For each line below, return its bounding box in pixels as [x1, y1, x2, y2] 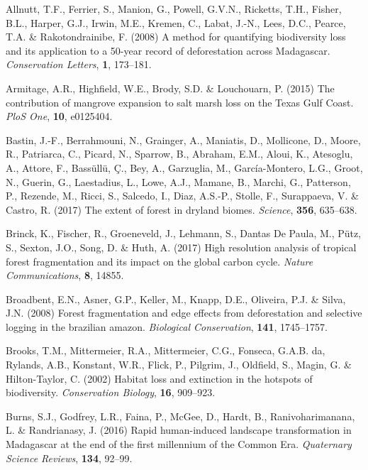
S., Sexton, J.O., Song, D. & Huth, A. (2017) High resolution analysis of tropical [6, 239, 357, 254]
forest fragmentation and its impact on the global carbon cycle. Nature [6, 253, 313, 268]
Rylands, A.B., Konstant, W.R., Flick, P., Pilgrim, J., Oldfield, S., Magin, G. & [6, 357, 352, 372]
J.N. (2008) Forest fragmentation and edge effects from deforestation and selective [6, 305, 362, 320]
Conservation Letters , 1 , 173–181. [6, 57, 152, 72]
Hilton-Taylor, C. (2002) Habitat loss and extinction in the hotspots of [6, 371, 313, 386]
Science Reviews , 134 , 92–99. [6, 450, 133, 465]
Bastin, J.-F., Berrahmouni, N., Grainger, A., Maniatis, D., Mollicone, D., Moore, [6, 132, 361, 147]
